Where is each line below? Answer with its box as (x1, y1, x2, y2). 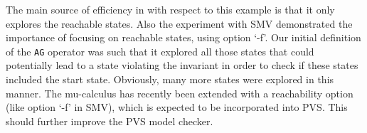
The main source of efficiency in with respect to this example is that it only (6, 2, 335, 16)
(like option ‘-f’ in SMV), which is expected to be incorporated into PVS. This (6, 100, 348, 115)
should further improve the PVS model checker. (6, 113, 213, 128)
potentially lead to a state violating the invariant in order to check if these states (6, 58, 358, 73)
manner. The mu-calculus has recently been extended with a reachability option (6, 85, 353, 100)
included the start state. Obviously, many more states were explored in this (6, 72, 334, 87)
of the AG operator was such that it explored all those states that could (6, 43, 314, 58)
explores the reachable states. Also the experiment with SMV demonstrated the (6, 16, 353, 31)
